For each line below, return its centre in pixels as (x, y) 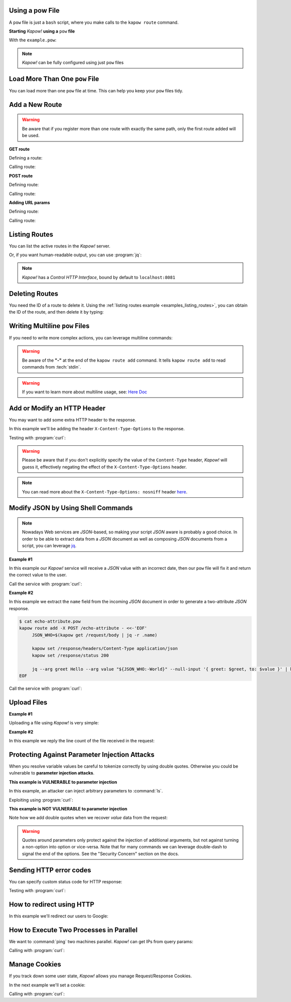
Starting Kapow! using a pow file (42, 31)
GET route (19, 149)
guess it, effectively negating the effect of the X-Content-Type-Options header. (104, 467)
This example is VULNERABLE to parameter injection (63, 782)
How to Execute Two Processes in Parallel (73, 930)
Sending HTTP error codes (50, 870)
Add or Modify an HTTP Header (57, 408)
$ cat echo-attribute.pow (50, 621)
